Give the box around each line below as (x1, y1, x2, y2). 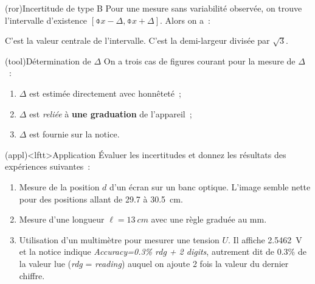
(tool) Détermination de (5, 54, 91, 67)
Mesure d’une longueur (19, 213, 105, 226)
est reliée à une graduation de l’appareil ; (29, 107, 192, 120)
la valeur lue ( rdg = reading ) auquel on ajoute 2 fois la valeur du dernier (19, 257, 289, 269)
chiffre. (19, 269, 45, 282)
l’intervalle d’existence (5, 13, 88, 26)
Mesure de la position (19, 180, 100, 193)
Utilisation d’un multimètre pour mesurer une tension (19, 233, 220, 246)
